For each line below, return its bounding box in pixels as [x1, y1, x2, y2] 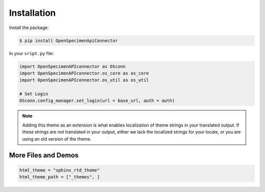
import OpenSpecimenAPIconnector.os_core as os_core [19, 70, 149, 76]
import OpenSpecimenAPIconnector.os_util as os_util [19, 77, 149, 83]
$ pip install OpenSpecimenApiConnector [19, 37, 118, 43]
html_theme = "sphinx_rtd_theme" [19, 167, 100, 173]
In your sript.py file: [9, 50, 54, 56]
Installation [9, 7, 56, 18]
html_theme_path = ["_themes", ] [19, 174, 100, 180]
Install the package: [9, 25, 49, 31]
